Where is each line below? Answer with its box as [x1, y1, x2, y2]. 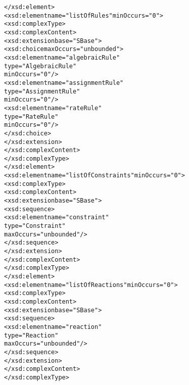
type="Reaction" [4, 331, 59, 339]
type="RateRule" [4, 113, 59, 120]
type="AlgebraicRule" [4, 62, 77, 70]
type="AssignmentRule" [4, 87, 80, 95]
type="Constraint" [4, 222, 66, 230]
